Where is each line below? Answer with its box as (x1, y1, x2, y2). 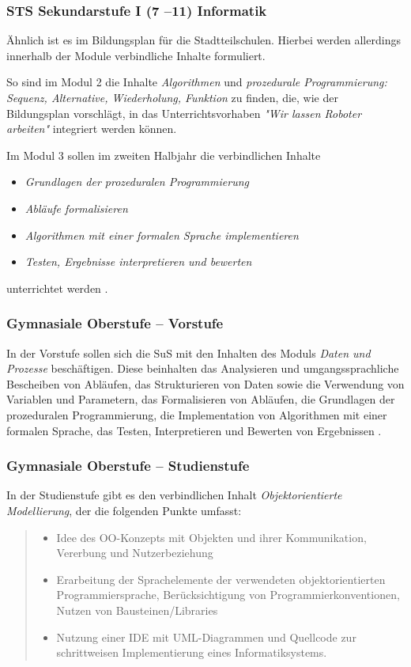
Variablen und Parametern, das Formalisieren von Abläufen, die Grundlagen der (6, 391, 395, 407)
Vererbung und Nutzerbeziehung (56, 544, 213, 561)
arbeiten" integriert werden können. (6, 120, 177, 137)
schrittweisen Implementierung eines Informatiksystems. (56, 644, 327, 661)
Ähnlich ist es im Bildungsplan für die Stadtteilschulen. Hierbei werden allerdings (6, 32, 401, 48)
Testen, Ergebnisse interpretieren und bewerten (25, 253, 252, 270)
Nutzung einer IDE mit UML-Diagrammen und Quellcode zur (56, 628, 356, 645)
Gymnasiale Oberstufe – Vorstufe (6, 313, 224, 333)
